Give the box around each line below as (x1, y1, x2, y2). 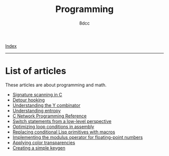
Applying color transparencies (12, 139, 75, 145)
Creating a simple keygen (12, 144, 65, 151)
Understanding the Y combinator (12, 102, 80, 108)
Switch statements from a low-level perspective (12, 118, 112, 124)
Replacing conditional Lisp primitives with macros (12, 129, 116, 135)
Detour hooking (12, 97, 45, 103)
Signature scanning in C (12, 91, 62, 97)
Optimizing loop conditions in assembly (12, 123, 95, 129)
